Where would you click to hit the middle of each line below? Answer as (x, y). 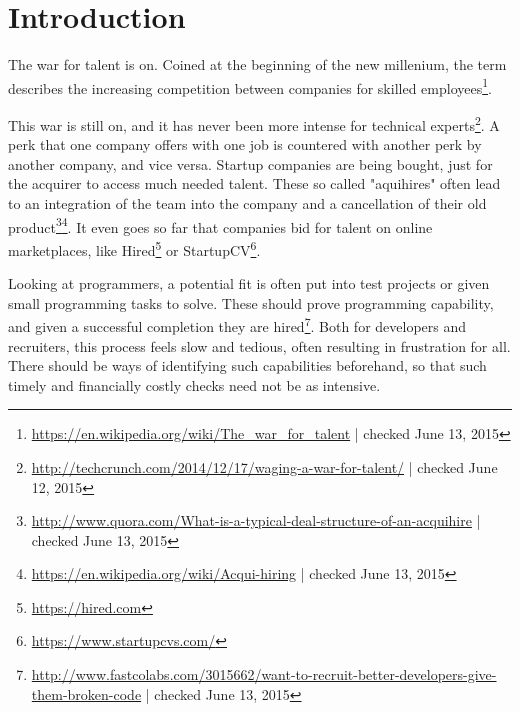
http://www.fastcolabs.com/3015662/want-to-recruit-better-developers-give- (264, 674)
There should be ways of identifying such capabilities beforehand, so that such (247, 365)
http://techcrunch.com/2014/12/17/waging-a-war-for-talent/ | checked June (264, 466)
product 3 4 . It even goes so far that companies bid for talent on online (220, 225)
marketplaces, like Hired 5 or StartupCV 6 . (134, 248)
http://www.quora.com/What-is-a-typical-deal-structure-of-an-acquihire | (256, 520)
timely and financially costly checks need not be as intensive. (194, 384)
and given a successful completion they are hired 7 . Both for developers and (237, 324)
